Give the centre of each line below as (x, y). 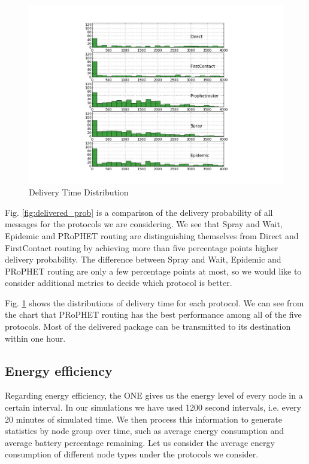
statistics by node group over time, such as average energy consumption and (145, 431)
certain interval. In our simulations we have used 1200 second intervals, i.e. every (153, 407)
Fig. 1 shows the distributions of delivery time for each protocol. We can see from (154, 302)
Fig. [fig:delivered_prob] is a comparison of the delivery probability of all (139, 212)
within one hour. (35, 338)
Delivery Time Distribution (79, 192)
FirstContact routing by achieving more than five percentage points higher (142, 247)
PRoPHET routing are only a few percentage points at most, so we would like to (153, 271)
